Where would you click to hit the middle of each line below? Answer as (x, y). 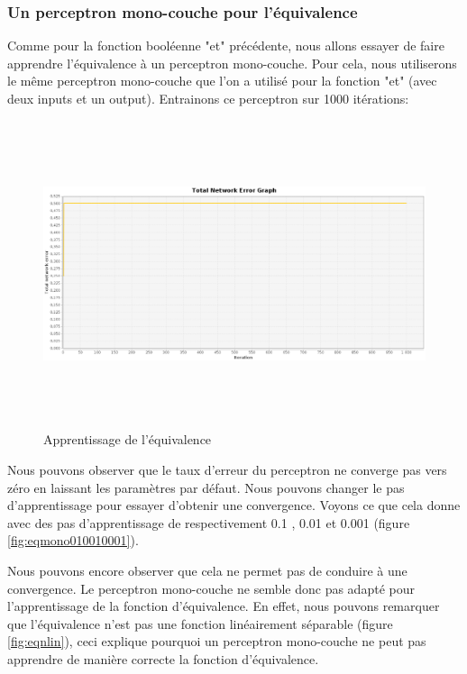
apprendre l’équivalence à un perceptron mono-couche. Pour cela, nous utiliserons (232, 63)
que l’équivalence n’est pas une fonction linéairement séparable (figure (200, 623)
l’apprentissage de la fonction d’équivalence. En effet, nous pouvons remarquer (224, 606)
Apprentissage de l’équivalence (128, 439)
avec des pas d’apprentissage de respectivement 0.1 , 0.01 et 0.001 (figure (209, 522)
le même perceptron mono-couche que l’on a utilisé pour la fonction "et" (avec (222, 81)
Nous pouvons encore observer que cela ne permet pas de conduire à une (207, 570)
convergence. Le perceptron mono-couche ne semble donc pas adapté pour (211, 588)
